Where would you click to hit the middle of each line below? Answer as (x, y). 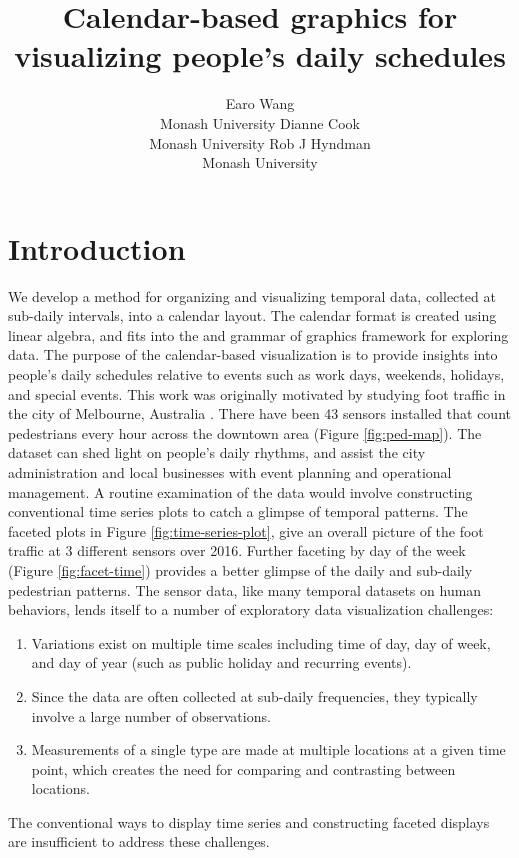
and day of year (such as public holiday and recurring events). (221, 662)
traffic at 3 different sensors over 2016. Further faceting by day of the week (237, 550)
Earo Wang (260, 103)
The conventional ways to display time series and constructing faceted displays (249, 821)
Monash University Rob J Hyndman (260, 142)
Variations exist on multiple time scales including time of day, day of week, (261, 642)
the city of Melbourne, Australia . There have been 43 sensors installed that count (259, 413)
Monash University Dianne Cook (260, 122)
